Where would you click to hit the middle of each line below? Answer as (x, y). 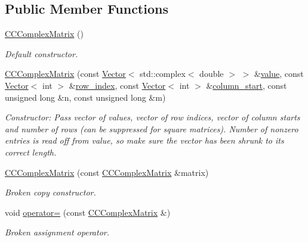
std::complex (163, 74)
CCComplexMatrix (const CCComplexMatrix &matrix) (107, 172)
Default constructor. (41, 53)
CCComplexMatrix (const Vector (65, 74)
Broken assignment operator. (57, 232)
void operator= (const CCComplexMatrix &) (88, 212)
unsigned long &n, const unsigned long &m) (85, 97)
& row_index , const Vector (117, 85)
